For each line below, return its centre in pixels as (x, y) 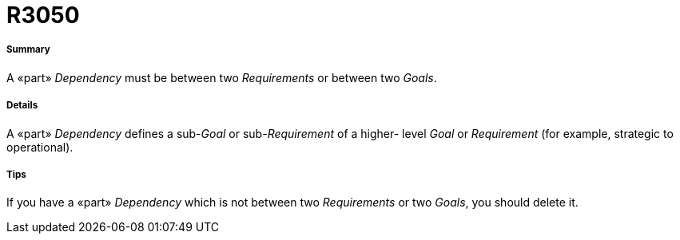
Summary (28, 50)
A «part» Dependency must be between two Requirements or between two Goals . (222, 77)
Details (22, 106)
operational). (40, 147)
